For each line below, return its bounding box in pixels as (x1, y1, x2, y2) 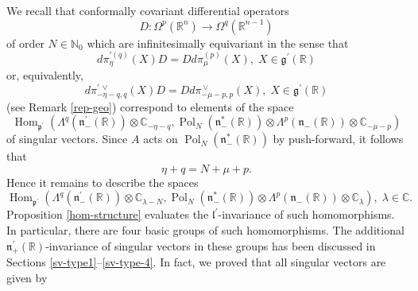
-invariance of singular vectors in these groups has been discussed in (45, 237, 376, 254)
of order (6, 34, 45, 51)
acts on (143, 130, 178, 147)
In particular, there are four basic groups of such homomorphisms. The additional (6, 221, 404, 238)
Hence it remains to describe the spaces (6, 173, 199, 190)
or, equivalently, (6, 67, 83, 83)
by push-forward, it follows (273, 130, 404, 147)
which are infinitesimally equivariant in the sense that (87, 34, 349, 51)
